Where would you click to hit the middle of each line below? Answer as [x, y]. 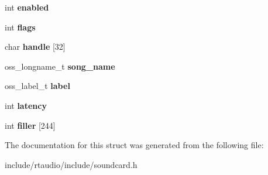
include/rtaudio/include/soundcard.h [71, 164]
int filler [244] [30, 125]
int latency [26, 105]
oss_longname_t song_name [60, 66]
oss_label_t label [37, 86]
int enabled [27, 7]
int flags [20, 27]
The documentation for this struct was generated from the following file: [134, 145]
